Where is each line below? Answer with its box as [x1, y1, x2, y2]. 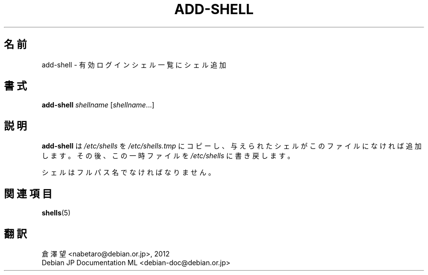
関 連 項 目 [4, 187, 52, 200]
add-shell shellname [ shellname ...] [42, 101, 154, 109]
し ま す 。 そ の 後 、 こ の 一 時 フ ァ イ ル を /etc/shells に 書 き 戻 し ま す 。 [42, 151, 295, 160]
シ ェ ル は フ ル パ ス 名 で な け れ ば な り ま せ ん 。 [42, 168, 215, 177]
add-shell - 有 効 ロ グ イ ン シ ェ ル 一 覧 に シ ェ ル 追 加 [42, 60, 226, 69]
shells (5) [42, 209, 71, 217]
